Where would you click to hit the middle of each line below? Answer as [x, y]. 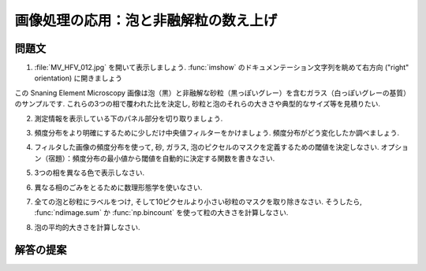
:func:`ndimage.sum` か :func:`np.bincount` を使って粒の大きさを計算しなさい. [161, 213]
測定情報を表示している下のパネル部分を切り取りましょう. [129, 118]
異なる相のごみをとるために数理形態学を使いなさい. [118, 187]
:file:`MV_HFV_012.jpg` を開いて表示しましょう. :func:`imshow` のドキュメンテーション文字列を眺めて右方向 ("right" [222, 68]
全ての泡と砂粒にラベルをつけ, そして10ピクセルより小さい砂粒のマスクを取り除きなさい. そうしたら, [198, 202]
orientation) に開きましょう [78, 78]
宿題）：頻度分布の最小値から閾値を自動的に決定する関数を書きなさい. [161, 158]
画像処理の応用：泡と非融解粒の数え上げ [146, 20]
